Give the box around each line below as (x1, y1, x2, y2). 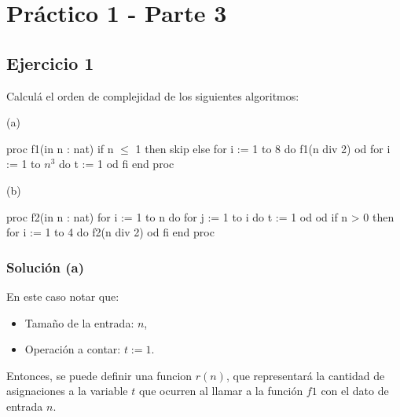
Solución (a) (6, 257, 85, 276)
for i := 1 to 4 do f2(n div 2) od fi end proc (6, 224, 215, 240)
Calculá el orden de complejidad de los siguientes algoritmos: (6, 87, 299, 104)
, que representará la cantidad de (226, 367, 385, 383)
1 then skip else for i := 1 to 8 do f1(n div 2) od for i (135, 140, 391, 156)
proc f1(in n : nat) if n (6, 140, 114, 156)
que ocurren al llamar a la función (138, 382, 303, 399)
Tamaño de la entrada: (24, 314, 134, 331)
